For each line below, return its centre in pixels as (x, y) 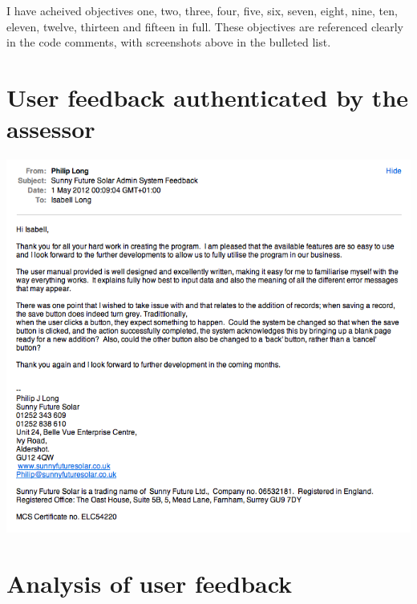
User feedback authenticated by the (208, 97)
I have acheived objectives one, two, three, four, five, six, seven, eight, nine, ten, (202, 10)
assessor (51, 129)
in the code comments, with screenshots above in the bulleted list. (169, 42)
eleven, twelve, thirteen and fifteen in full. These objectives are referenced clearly (205, 26)
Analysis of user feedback (150, 583)
